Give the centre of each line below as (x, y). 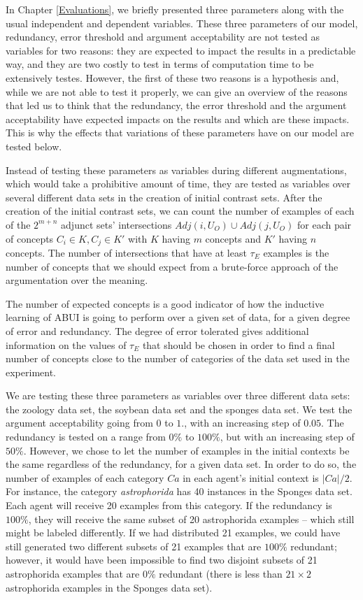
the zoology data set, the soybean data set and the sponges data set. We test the (179, 409)
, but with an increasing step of (287, 437)
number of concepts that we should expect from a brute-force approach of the (172, 266)
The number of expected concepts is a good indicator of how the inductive (165, 303)
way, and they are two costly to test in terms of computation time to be (160, 64)
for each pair (325, 224)
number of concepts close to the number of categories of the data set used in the (178, 358)
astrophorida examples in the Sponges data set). (109, 587)
